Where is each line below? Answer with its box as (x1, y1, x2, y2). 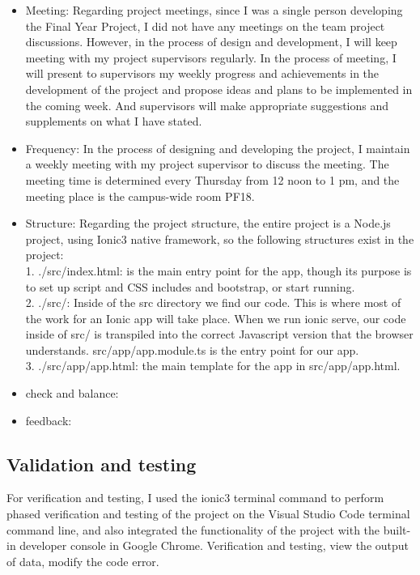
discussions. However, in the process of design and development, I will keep (25, 33, 397, 50)
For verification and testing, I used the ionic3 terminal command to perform (6, 489, 384, 506)
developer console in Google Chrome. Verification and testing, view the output (19, 537, 409, 554)
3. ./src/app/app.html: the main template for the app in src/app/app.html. (25, 357, 401, 374)
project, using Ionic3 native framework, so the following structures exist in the (25, 230, 414, 247)
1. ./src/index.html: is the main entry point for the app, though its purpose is (25, 262, 412, 279)
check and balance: (25, 385, 119, 402)
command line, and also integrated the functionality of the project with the (6, 521, 380, 538)
